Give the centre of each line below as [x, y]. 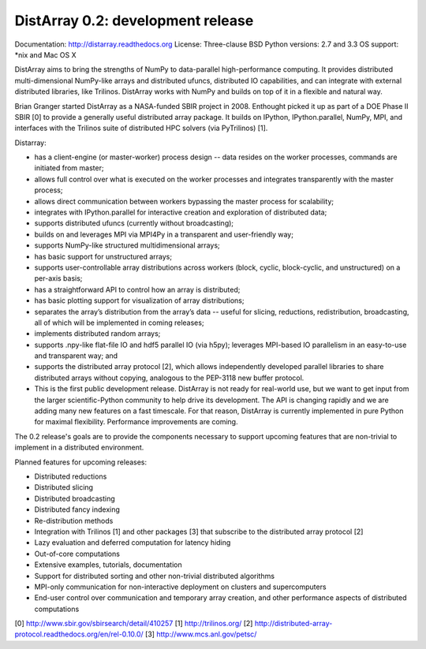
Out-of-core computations [77, 554]
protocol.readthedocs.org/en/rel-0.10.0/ [79, 634]
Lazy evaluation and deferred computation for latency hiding [133, 543]
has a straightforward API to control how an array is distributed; [137, 289]
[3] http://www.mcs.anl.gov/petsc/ [201, 634]
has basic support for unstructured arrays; [103, 256]
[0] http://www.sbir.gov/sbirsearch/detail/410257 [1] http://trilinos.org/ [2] [134, 624]
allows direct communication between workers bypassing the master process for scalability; [184, 201]
